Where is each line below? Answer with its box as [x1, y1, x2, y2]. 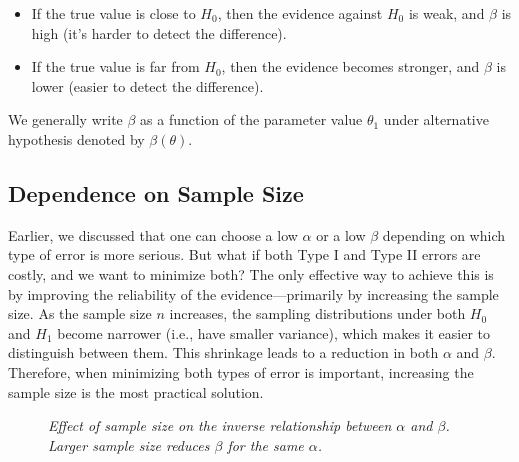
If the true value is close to [31, 3, 196, 23]
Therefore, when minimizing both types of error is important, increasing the [8, 361, 474, 382]
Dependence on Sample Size [8, 177, 304, 208]
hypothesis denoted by [8, 128, 145, 149]
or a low [316, 224, 366, 245]
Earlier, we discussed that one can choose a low [8, 224, 298, 245]
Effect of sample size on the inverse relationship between [48, 415, 392, 436]
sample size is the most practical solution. [8, 381, 264, 402]
